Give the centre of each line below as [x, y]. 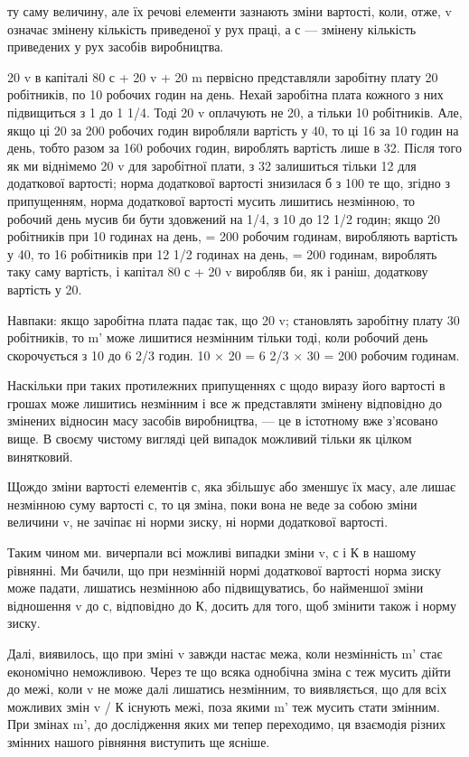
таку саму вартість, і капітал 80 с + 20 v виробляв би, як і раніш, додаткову [218, 271]
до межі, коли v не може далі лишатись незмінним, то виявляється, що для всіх [227, 689]
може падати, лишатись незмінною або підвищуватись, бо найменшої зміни [216, 588]
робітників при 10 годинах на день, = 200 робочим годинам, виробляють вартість [233, 236]
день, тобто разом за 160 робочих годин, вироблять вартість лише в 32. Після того [234, 148]
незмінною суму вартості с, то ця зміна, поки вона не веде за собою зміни [212, 504]
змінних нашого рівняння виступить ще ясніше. [139, 741]
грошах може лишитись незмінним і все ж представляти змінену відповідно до [225, 402]
